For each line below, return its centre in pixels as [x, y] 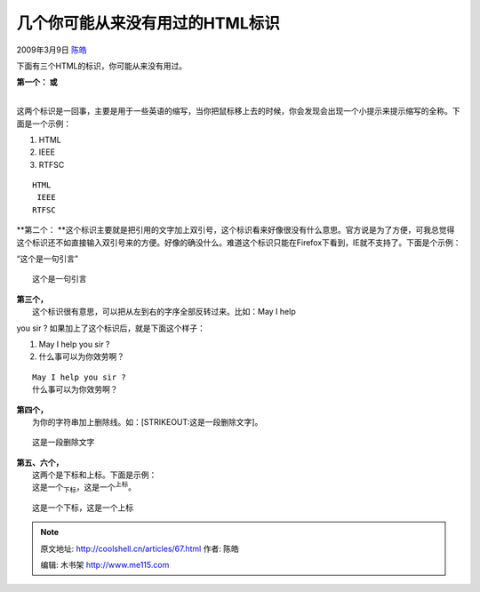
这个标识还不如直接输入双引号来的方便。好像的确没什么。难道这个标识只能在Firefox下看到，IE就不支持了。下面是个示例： [239, 242]
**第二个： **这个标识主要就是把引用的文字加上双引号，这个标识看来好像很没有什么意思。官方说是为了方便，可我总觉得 [236, 230]
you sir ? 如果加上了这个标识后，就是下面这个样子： [111, 328]
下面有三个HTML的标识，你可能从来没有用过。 [102, 66]
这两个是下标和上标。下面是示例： [95, 475]
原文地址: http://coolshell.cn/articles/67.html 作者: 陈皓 [140, 548]
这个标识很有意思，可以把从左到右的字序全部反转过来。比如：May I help [164, 312]
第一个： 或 [37, 82]
